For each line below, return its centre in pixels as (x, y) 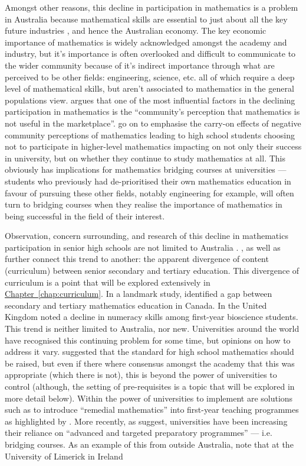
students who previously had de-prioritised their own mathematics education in (148, 181)
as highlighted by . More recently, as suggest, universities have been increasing (146, 421)
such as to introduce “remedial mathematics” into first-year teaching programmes (152, 410)
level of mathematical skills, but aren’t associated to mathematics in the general (149, 88)
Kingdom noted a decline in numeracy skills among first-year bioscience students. (152, 317)
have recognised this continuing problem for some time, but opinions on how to (148, 340)
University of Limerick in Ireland (64, 456)
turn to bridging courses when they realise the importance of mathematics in (144, 204)
